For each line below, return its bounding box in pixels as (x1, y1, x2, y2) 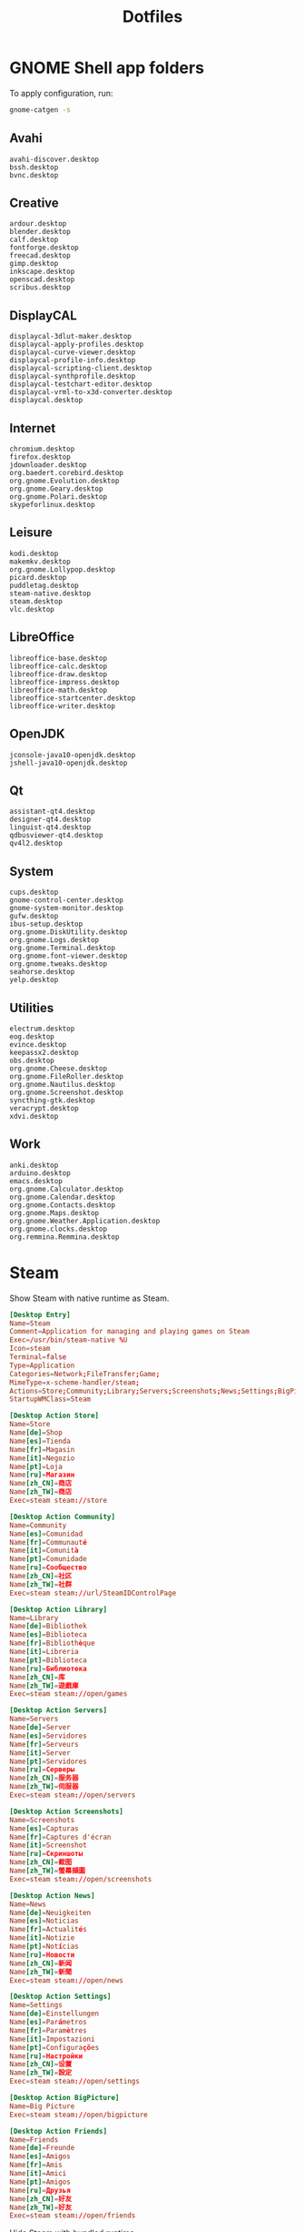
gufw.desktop (9, 912, 59, 921)
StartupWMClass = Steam (9, 1395, 92, 1404)
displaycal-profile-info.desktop (9, 356, 136, 365)
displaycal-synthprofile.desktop (9, 371, 136, 381)
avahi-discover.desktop (9, 155, 100, 164)
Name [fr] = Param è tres (9, 2025, 88, 2035)
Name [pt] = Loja (9, 1462, 64, 1471)
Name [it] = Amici (9, 2169, 67, 2178)
